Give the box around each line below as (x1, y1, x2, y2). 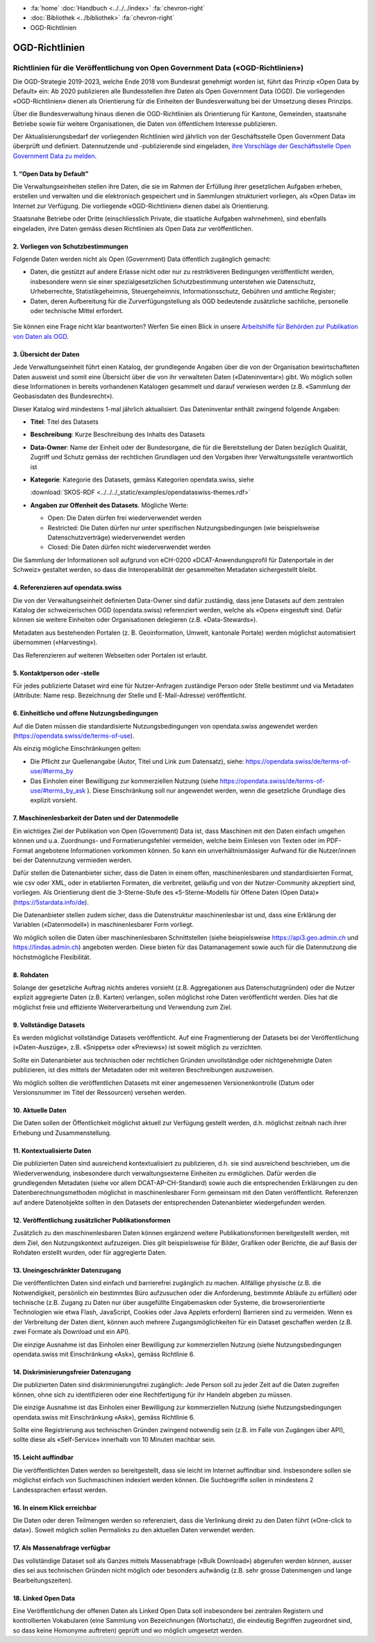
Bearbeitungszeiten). (12, 1576, 73, 1585)
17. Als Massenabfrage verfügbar (12, 1543, 111, 1552)
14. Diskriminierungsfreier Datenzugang (12, 1368, 131, 1376)
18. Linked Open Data (12, 1594, 76, 1602)
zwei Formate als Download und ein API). (12, 1328, 131, 1336)
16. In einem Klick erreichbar (12, 1503, 97, 1511)
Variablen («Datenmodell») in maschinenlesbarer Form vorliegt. (12, 921, 194, 929)
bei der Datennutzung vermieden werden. (12, 856, 133, 864)
